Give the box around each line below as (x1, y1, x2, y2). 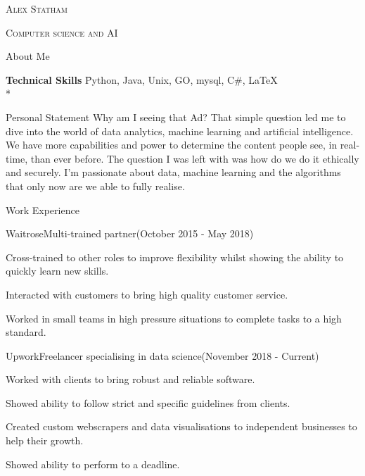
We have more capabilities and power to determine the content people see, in (6, 137, 338, 152)
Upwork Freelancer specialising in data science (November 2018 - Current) (6, 348, 319, 363)
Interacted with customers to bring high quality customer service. (6, 287, 288, 301)
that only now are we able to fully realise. (6, 178, 185, 193)
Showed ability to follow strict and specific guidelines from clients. (6, 395, 290, 410)
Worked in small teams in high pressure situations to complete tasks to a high (6, 311, 342, 325)
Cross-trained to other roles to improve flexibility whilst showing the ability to (6, 249, 344, 264)
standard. (6, 325, 46, 339)
